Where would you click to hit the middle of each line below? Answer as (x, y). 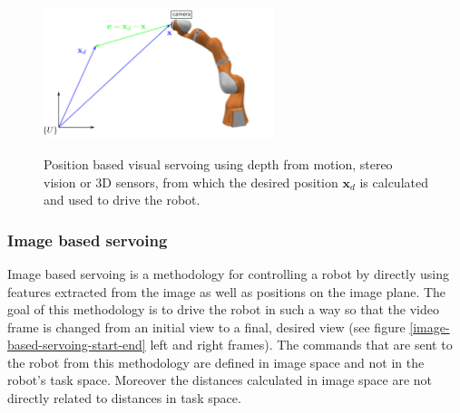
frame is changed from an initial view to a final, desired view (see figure (206, 327)
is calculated (394, 182)
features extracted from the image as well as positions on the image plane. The (227, 291)
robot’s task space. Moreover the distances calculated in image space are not (220, 380)
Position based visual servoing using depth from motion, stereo (218, 163)
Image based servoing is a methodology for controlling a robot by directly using (229, 273)
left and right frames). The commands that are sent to (301, 345)
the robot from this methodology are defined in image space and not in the (216, 362)
